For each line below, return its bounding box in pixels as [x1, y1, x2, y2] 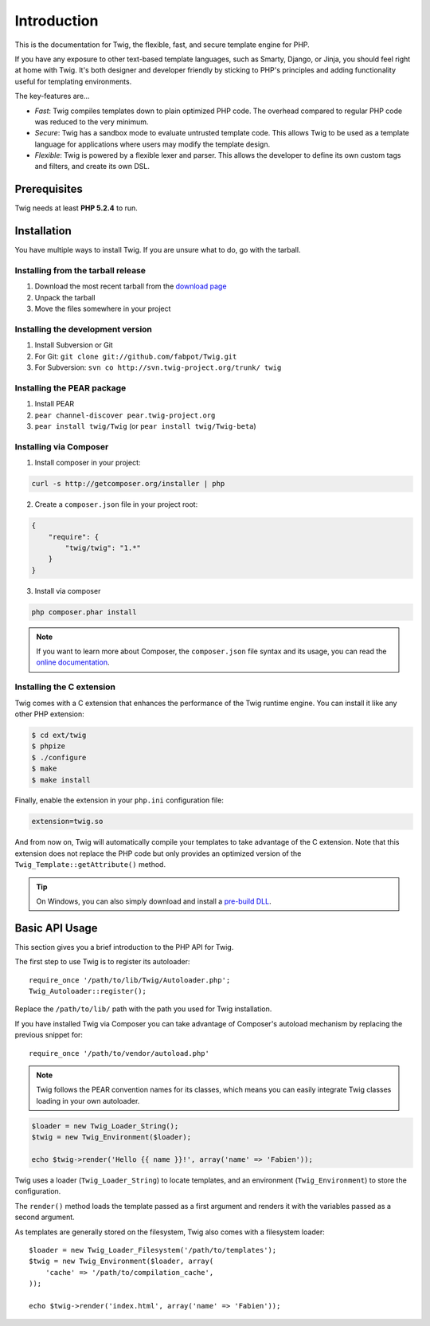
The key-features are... [14, 92, 90, 101]
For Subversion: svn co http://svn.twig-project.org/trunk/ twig [34, 363, 282, 372]
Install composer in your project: [34, 458, 141, 468]
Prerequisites [14, 182, 83, 196]
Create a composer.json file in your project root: [34, 500, 198, 509]
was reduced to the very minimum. [34, 116, 149, 127]
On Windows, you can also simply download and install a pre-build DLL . [36, 896, 272, 906]
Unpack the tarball [34, 292, 96, 302]
